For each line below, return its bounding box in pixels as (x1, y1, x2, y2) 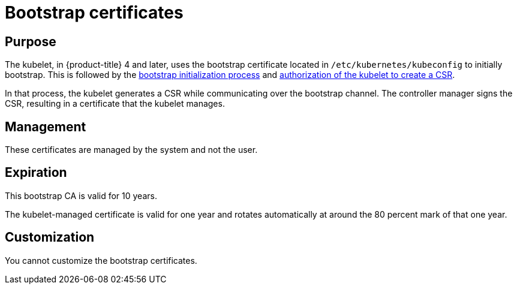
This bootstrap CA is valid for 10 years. (5, 190, 157, 201)
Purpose (5, 34, 56, 49)
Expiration (5, 165, 67, 180)
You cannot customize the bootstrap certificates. (5, 255, 197, 266)
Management (5, 119, 86, 134)
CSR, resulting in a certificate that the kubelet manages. (5, 98, 225, 109)
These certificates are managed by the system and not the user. (5, 144, 258, 155)
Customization (5, 230, 95, 245)
